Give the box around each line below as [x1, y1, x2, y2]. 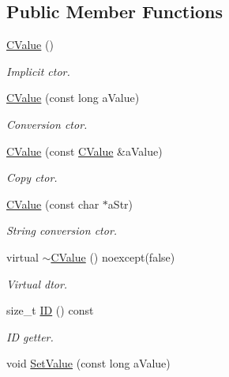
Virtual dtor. [6, 275, 68, 292]
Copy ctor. [6, 169, 58, 186]
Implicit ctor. [6, 62, 70, 79]
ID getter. [6, 328, 54, 345]
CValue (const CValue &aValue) [6, 142, 163, 159]
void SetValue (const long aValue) [6, 355, 171, 371]
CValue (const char [6, 195, 99, 212]
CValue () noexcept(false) [51, 248, 175, 265]
